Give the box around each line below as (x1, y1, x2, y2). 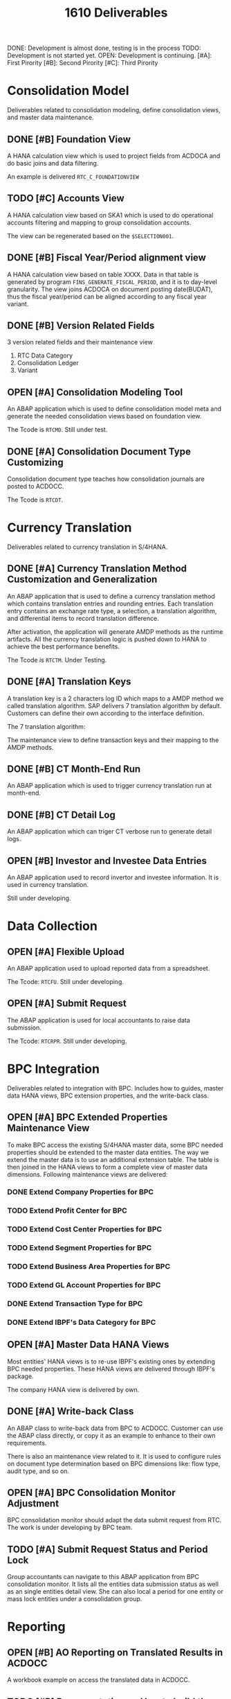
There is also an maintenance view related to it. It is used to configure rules (7, 1452, 221, 1460)
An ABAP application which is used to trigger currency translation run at (7, 782, 212, 790)
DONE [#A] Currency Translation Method (7, 563, 187, 574)
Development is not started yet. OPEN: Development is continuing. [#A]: (7, 51, 212, 60)
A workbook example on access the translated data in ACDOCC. (7, 1675, 190, 1684)
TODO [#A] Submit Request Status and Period (7, 1543, 208, 1555)
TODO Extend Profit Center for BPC (7, 1206, 128, 1215)
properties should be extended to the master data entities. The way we (7, 1148, 210, 1156)
